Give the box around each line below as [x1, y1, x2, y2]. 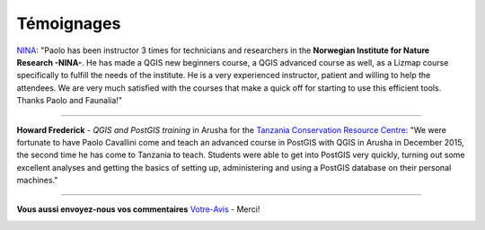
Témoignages [16, 13, 121, 33]
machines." [16, 175, 58, 186]
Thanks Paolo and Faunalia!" [16, 95, 123, 106]
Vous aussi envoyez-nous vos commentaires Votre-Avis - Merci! [16, 204, 260, 215]
